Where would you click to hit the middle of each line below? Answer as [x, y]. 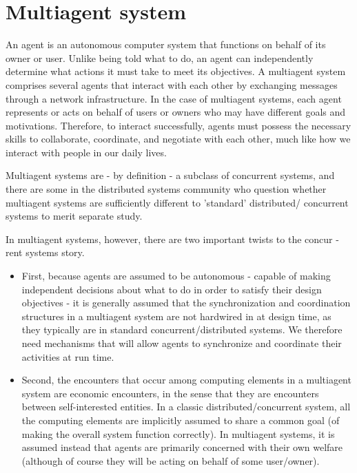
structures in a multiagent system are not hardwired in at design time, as [176, 316]
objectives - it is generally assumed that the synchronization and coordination [186, 303]
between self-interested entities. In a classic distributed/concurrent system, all [186, 407]
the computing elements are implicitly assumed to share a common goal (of [181, 420]
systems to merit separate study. [74, 216]
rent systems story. [45, 252]
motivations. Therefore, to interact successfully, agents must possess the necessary [178, 125]
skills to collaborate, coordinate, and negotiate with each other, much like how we [178, 139]
